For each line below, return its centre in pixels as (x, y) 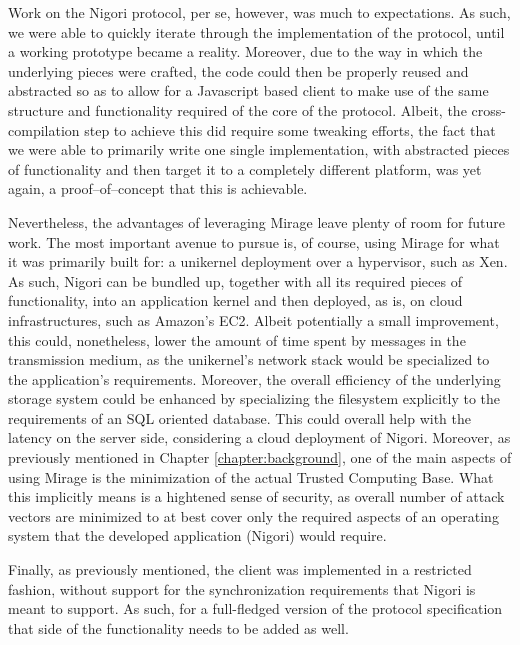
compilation (44, 129)
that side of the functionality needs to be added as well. (178, 627)
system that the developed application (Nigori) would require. (197, 535)
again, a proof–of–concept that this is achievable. (158, 188)
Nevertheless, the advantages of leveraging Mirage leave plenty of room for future (257, 221)
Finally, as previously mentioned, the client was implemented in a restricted (240, 569)
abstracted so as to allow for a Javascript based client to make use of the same (248, 90)
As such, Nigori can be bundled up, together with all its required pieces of (235, 280)
